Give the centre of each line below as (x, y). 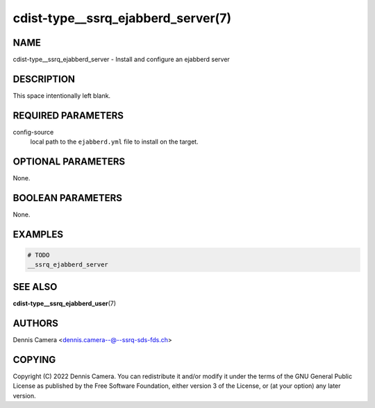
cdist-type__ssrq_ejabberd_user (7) (65, 303)
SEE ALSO (35, 287)
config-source (33, 132)
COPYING (34, 360)
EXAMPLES (38, 234)
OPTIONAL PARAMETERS (69, 162)
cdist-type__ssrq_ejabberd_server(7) (122, 18)
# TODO (39, 255)
